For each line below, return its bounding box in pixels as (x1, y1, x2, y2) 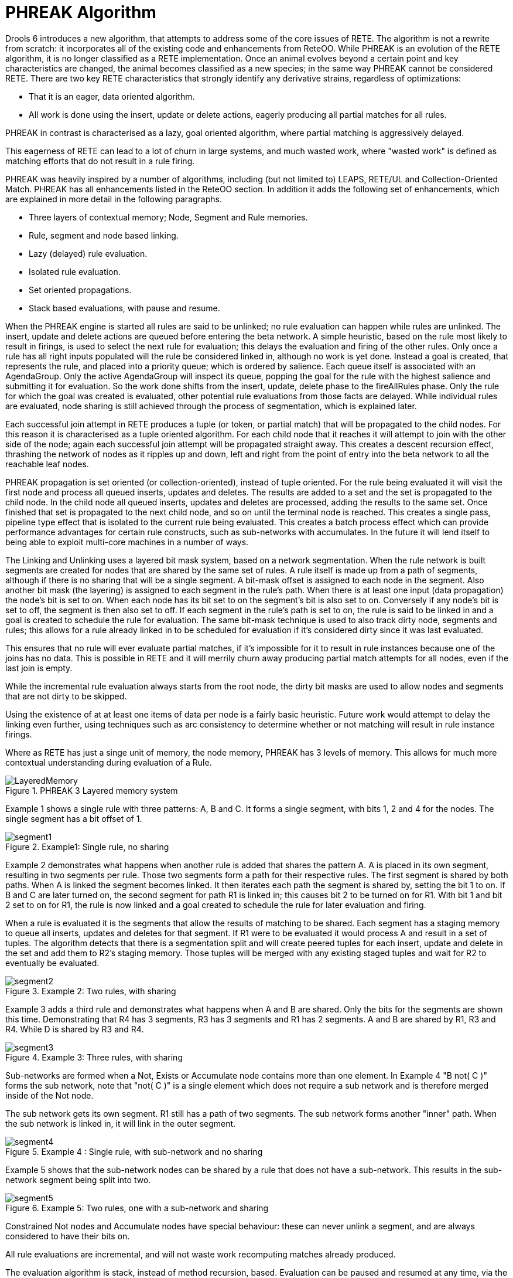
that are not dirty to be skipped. (5, 691, 127, 701)
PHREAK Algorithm (5, 2, 156, 22)
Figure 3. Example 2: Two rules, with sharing (5, 985, 176, 996)
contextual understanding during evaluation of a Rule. (5, 757, 212, 767)
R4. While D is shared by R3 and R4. (5, 1024, 144, 1034)
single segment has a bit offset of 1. (5, 813, 142, 824)
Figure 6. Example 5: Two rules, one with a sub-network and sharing (5, 1202, 269, 1213)
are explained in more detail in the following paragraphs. (5, 193, 222, 204)
